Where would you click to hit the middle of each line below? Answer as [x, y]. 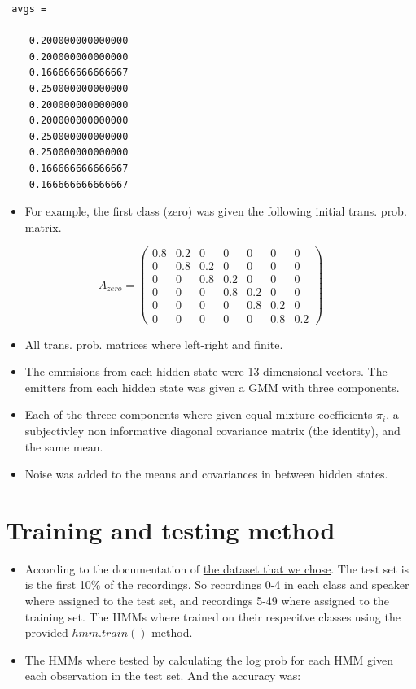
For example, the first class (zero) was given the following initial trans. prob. [216, 211]
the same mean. [64, 446]
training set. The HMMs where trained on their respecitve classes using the [212, 616]
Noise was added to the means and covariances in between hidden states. [206, 474]
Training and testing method [171, 529]
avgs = [29, 9]
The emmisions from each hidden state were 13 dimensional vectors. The [206, 371]
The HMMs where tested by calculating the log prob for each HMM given [209, 659]
